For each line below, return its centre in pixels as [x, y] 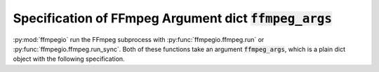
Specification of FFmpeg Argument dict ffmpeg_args [173, 18]
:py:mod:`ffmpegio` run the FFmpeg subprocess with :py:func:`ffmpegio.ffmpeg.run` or [139, 39]
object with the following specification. [69, 59]
